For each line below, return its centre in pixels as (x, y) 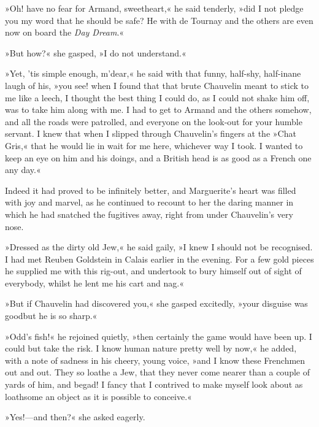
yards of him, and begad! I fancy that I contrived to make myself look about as (154, 384)
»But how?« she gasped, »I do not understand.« (96, 52)
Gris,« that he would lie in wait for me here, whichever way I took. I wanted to (154, 145)
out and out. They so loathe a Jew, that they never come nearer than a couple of (157, 372)
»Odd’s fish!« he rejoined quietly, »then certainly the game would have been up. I (159, 336)
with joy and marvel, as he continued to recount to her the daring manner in (149, 202)
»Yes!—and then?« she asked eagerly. (75, 417)
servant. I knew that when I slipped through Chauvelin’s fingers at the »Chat (151, 133)
